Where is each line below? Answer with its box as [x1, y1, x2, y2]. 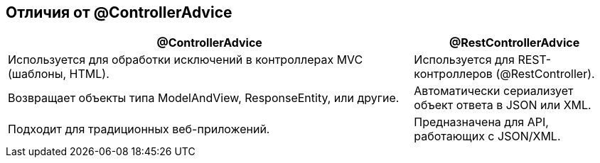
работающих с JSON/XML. [414, 129, 561, 144]
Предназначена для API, [414, 115, 549, 130]
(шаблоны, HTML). [8, 67, 109, 81]
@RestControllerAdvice [449, 35, 580, 50]
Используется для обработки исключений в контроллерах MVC [8, 52, 363, 67]
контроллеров [414, 67, 493, 81]
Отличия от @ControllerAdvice [6, 4, 232, 21]
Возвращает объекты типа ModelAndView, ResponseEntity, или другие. [8, 91, 400, 106]
